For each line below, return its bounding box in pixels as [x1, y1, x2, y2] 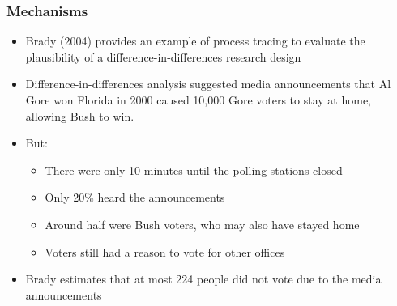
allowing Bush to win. [25, 107, 134, 124]
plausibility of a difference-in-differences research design [25, 48, 301, 65]
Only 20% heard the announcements [45, 189, 225, 206]
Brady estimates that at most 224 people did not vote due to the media [25, 270, 382, 287]
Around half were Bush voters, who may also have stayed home [45, 215, 360, 232]
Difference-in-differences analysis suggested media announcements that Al [25, 75, 391, 92]
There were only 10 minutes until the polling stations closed [45, 161, 343, 178]
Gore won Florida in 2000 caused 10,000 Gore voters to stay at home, [25, 91, 371, 108]
